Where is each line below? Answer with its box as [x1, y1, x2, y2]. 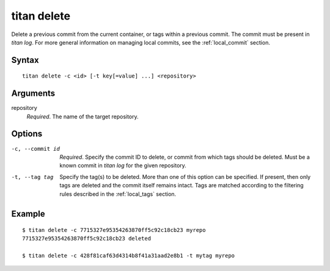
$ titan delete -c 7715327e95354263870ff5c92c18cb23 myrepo [22, 226, 206, 233]
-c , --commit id [11, 145, 61, 152]
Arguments [11, 89, 56, 99]
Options [11, 129, 43, 139]
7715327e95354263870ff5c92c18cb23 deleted [22, 235, 152, 242]
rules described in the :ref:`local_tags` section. [59, 190, 177, 198]
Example [11, 209, 45, 219]
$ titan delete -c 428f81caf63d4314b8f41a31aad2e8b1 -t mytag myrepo [22, 252, 235, 259]
